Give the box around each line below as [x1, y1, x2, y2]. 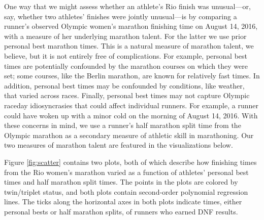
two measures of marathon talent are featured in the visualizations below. [4, 140, 233, 150]
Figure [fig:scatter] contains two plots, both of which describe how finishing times [4, 156, 257, 167]
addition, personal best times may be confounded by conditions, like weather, [4, 80, 245, 91]
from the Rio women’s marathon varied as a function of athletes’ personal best [4, 166, 249, 177]
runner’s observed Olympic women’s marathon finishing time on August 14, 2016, [4, 21, 258, 31]
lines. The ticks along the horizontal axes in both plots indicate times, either [4, 196, 242, 207]
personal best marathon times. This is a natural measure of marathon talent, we [4, 40, 254, 51]
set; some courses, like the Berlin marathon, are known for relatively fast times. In [4, 70, 260, 81]
